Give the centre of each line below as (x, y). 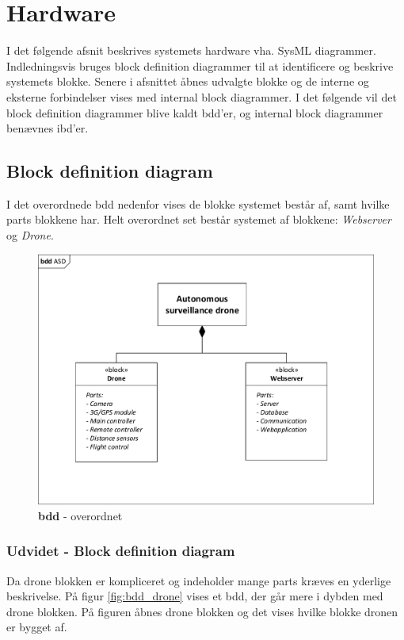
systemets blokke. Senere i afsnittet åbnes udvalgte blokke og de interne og (188, 81)
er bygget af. (37, 627)
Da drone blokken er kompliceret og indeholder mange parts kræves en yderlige (199, 580)
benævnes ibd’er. (48, 128)
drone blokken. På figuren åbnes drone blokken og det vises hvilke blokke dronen (202, 611)
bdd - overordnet (80, 515)
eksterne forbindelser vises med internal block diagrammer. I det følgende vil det (202, 96)
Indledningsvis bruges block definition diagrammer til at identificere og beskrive (200, 65)
